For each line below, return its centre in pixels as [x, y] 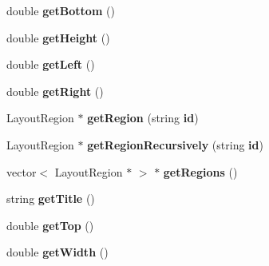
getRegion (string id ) [143, 118]
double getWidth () [57, 252]
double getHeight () [58, 37]
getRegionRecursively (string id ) [175, 144]
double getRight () [55, 91]
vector [22, 171]
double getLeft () [51, 64]
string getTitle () [51, 199]
